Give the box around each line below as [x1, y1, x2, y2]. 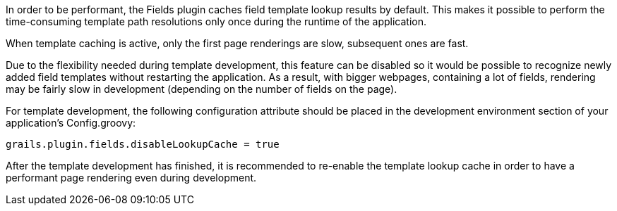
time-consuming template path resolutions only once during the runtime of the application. [6, 15, 427, 27]
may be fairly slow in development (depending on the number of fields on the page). [6, 83, 397, 95]
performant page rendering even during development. [6, 172, 257, 184]
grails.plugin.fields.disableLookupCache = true [6, 139, 280, 150]
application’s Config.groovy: [6, 117, 136, 129]
